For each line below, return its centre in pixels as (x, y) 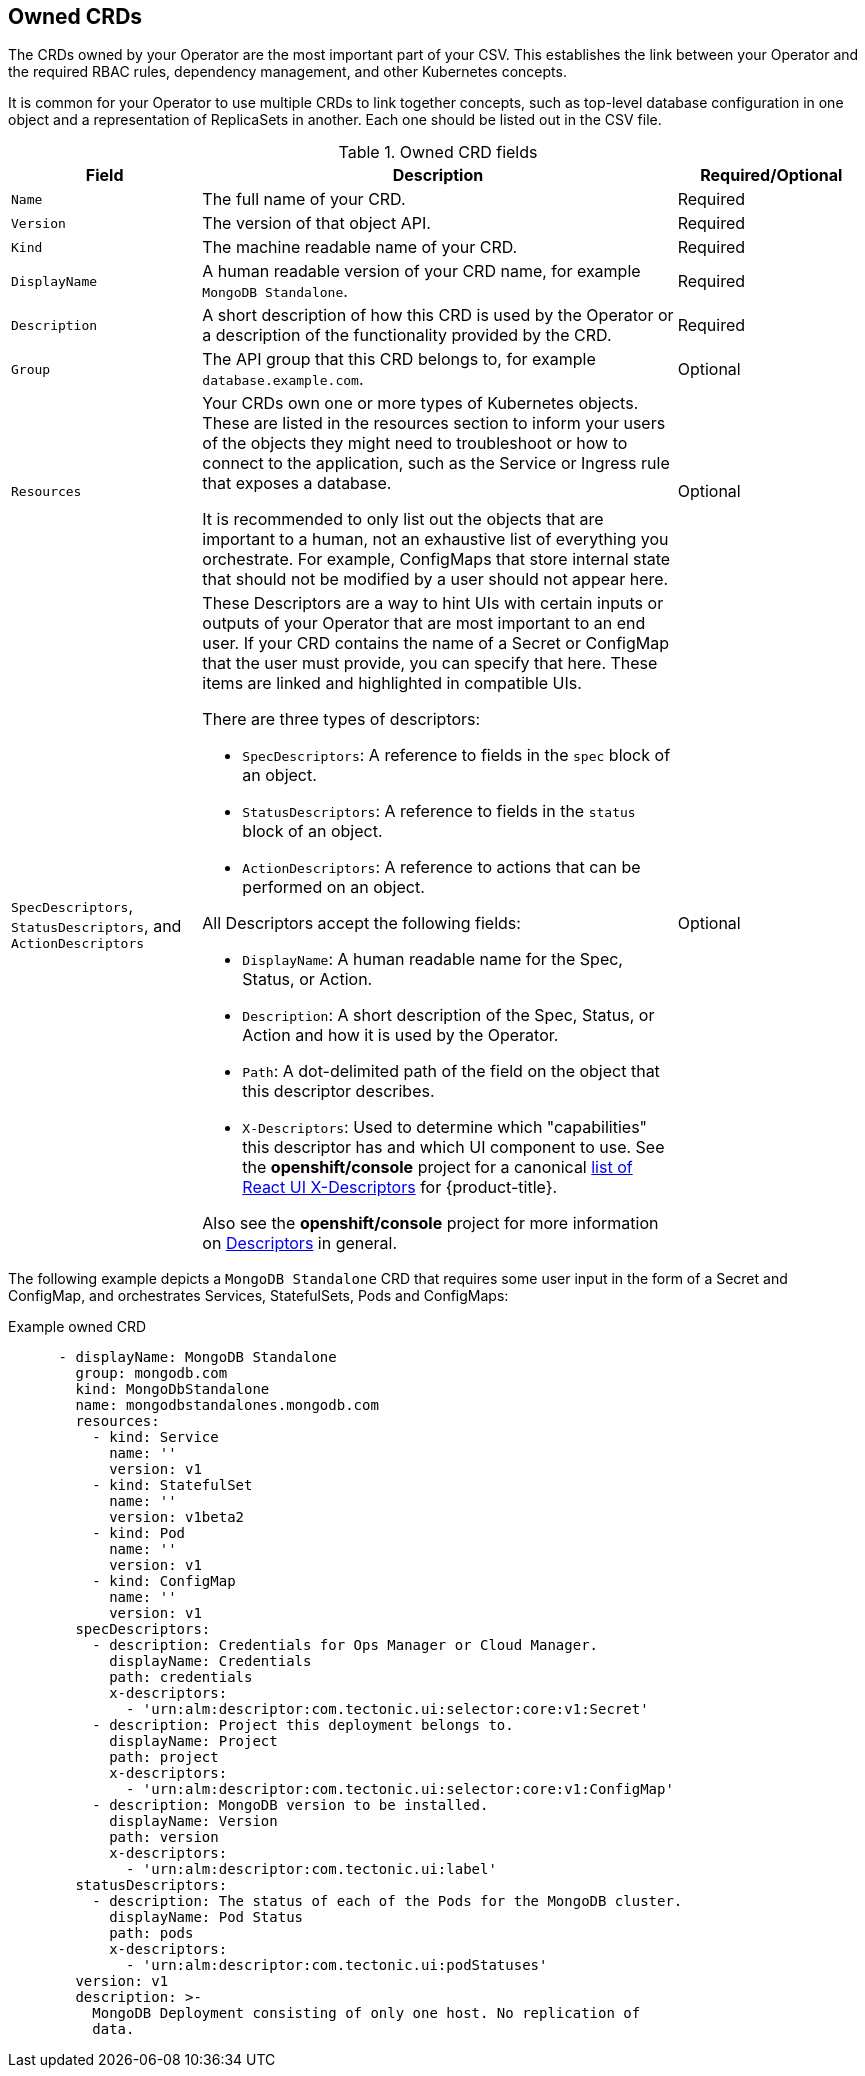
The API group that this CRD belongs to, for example (399, 359)
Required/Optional (771, 175)
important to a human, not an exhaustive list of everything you (435, 539)
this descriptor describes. (338, 1091)
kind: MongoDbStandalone (172, 1389)
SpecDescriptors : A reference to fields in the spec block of (456, 755)
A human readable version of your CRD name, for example (421, 271)
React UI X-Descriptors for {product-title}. (400, 1187)
